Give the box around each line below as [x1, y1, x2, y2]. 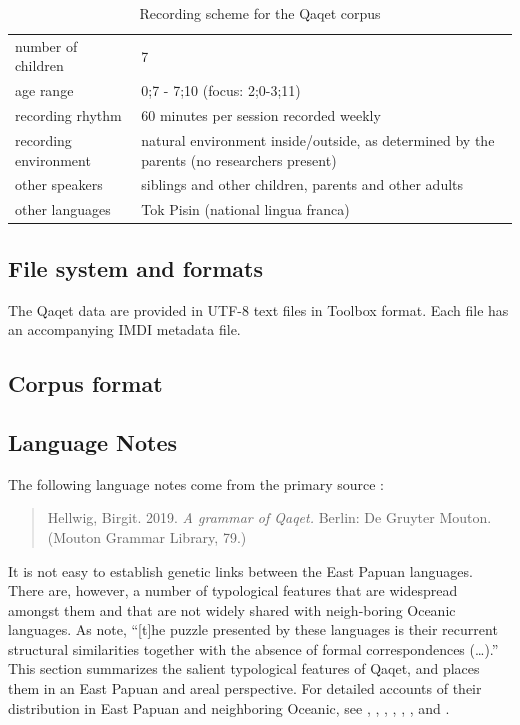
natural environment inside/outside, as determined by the [141, 129, 495, 150]
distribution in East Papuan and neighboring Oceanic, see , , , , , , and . [8, 697, 450, 718]
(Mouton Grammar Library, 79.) [47, 526, 247, 547]
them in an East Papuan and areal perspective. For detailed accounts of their [8, 678, 482, 699]
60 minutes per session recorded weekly [141, 105, 381, 126]
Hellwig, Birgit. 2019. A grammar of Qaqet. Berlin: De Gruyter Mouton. [47, 507, 492, 528]
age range [15, 80, 74, 101]
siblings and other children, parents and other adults [141, 174, 464, 195]
